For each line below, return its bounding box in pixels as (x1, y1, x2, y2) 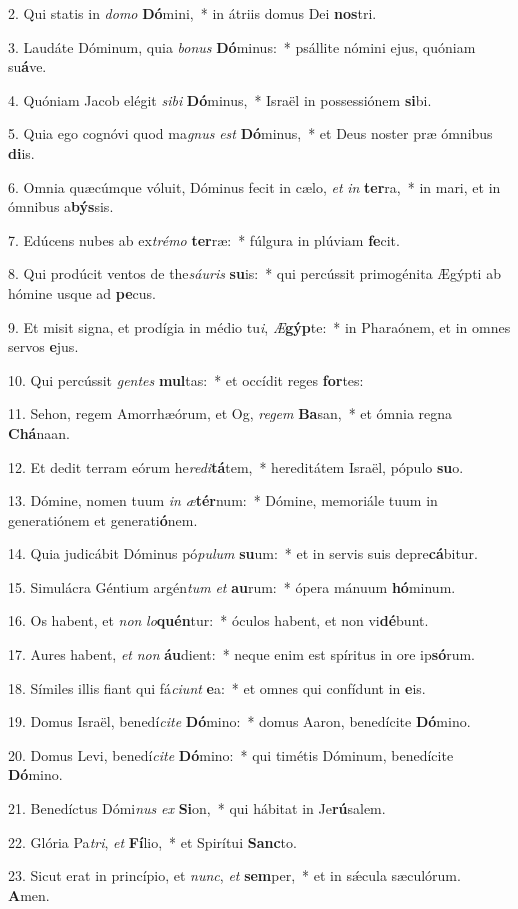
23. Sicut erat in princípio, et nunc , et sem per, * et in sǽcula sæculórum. (8, 865, 461, 886)
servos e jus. (8, 336, 79, 357)
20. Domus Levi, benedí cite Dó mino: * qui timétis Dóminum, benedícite (8, 744, 454, 765)
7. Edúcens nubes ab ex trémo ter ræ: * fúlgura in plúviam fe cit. (8, 229, 400, 250)
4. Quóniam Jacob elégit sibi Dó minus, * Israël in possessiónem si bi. (8, 89, 432, 110)
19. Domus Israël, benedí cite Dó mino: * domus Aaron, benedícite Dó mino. (8, 711, 471, 732)
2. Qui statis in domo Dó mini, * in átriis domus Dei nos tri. (8, 3, 377, 23)
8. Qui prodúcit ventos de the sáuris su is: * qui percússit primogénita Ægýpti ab (8, 263, 501, 284)
